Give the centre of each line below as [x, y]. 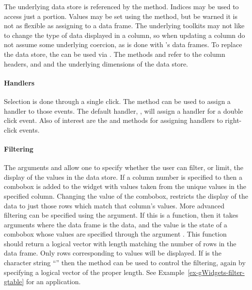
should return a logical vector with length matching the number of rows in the [120, 243]
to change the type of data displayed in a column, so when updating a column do [125, 35]
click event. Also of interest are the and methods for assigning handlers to [113, 120]
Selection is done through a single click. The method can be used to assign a [117, 101]
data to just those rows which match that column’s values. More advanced [114, 205]
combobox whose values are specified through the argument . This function [115, 234]
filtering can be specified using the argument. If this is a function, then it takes [121, 215]
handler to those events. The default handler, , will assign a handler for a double [124, 111]
